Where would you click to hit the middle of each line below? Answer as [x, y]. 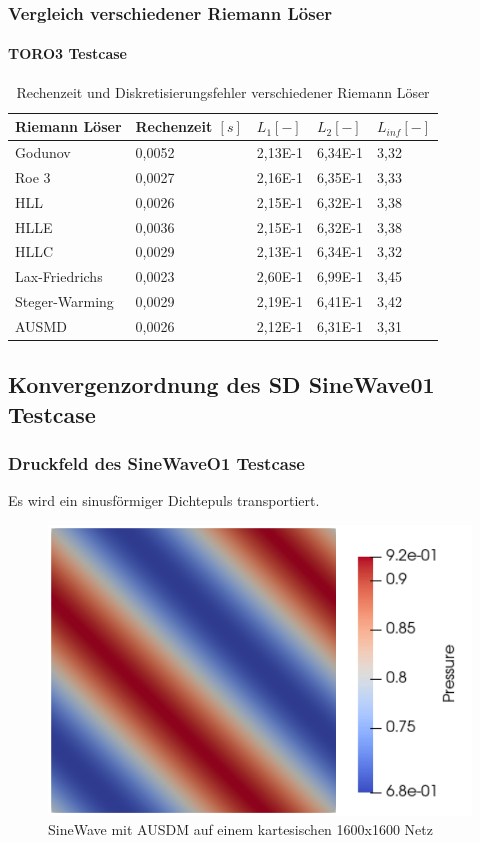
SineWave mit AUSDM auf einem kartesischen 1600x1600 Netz [240, 829]
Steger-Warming [64, 301]
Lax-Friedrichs [59, 276]
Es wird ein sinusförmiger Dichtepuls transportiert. [164, 500]
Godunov [43, 152]
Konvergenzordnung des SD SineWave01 [221, 384]
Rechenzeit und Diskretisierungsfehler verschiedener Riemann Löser [223, 91]
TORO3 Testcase [67, 53]
